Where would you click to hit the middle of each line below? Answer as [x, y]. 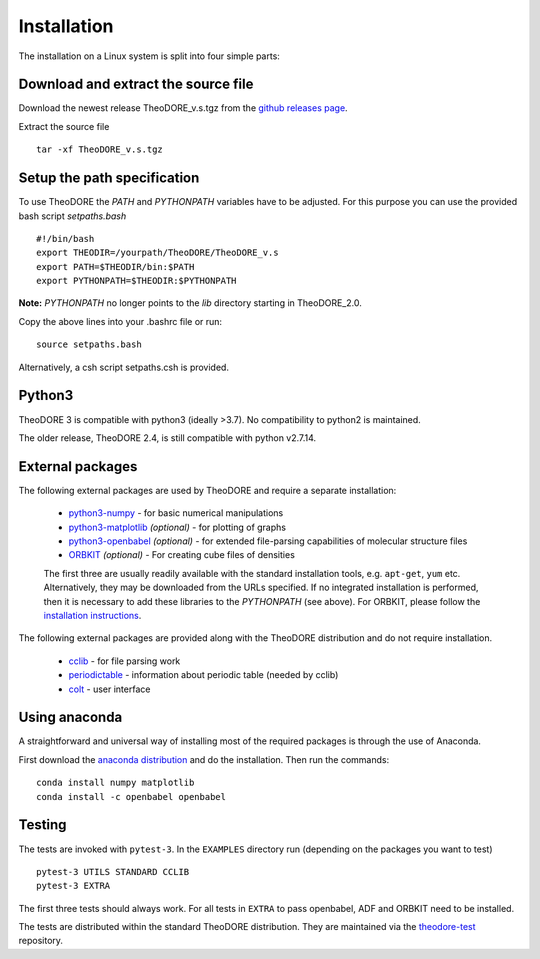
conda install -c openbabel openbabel [131, 796]
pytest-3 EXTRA [73, 886]
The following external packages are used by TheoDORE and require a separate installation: [207, 490]
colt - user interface [109, 689]
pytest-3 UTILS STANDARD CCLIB [113, 871]
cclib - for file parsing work [124, 661]
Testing [42, 825]
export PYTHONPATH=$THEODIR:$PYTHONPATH [136, 281]
